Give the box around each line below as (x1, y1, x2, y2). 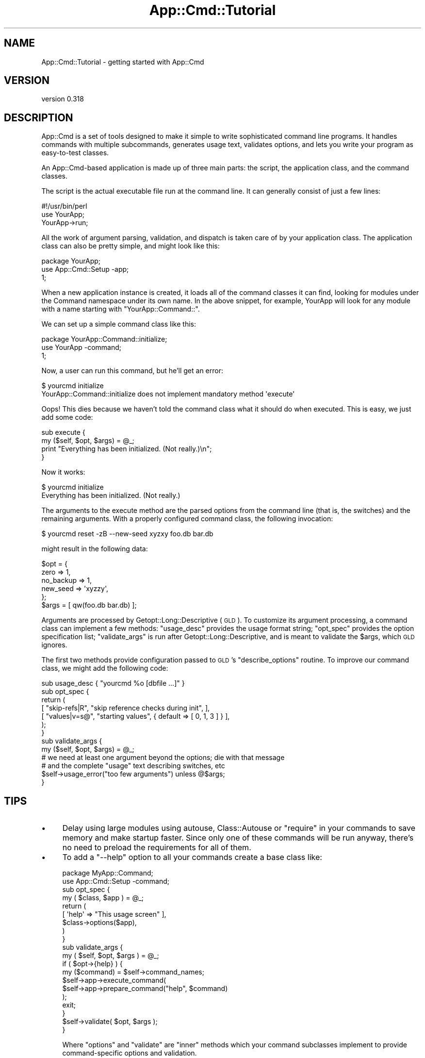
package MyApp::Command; (62, 869, 153, 877)
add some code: (41, 413, 93, 422)
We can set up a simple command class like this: (41, 320, 196, 329)
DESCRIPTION (4, 111, 73, 124)
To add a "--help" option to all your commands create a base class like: (62, 852, 322, 862)
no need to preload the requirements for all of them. (62, 843, 251, 853)
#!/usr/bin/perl (41, 202, 87, 211)
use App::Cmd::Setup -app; (41, 265, 129, 274)
